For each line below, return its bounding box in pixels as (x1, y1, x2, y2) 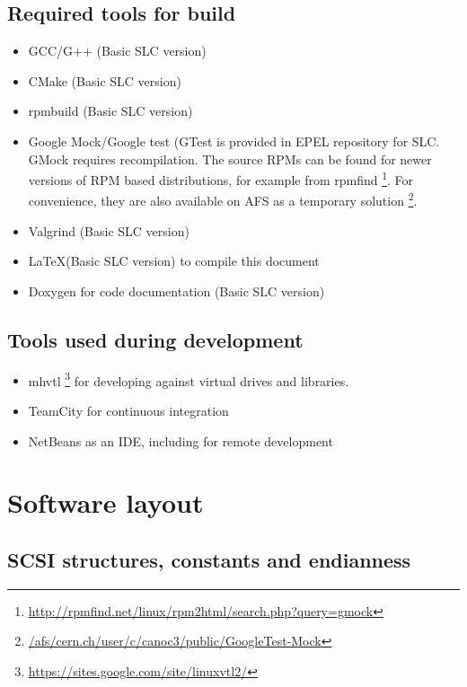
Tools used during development (7, 325, 304, 353)
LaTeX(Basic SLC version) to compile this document (28, 251, 320, 270)
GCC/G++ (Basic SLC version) (28, 41, 207, 60)
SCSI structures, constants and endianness (7, 545, 411, 573)
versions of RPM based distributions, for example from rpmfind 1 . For (28, 168, 414, 189)
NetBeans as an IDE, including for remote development (28, 431, 333, 450)
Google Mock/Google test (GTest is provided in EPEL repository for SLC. (28, 131, 440, 150)
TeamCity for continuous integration (28, 401, 229, 419)
